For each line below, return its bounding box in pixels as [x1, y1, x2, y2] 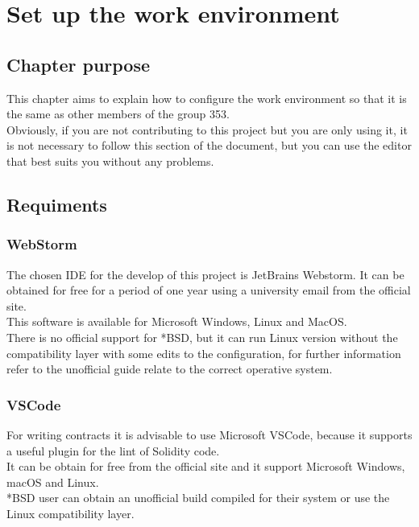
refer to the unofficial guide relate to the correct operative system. [6, 360, 333, 377]
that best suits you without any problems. [6, 152, 214, 169]
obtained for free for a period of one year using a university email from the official [6, 282, 411, 298]
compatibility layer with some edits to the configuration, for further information [6, 344, 401, 361]
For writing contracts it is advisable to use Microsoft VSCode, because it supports [6, 426, 413, 443]
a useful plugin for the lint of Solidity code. [6, 442, 220, 459]
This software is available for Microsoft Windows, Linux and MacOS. [6, 313, 347, 330]
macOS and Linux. [6, 473, 99, 490]
